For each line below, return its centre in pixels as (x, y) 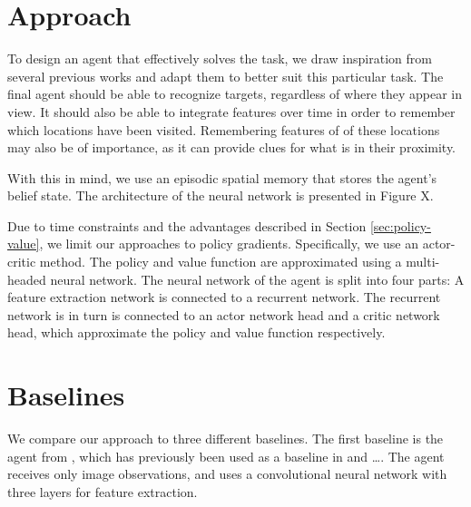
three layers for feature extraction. (103, 491)
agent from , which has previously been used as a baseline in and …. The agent (226, 456)
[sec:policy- (400, 225)
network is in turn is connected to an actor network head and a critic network (224, 314)
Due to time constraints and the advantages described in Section (187, 225)
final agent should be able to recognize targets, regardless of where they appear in (235, 94)
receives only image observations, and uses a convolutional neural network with (227, 474)
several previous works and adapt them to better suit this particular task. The (226, 76)
